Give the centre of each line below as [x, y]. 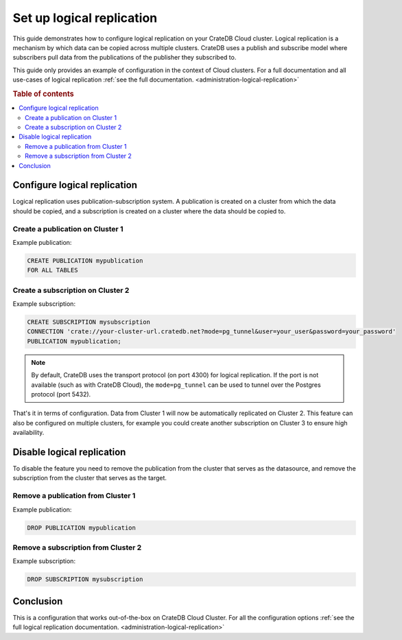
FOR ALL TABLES [52, 270]
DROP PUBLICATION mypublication [82, 528]
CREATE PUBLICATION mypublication [85, 260]
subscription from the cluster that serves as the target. [90, 478]
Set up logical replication [85, 18]
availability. [28, 433]
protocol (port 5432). [61, 394]
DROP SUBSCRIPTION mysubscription [85, 579]
